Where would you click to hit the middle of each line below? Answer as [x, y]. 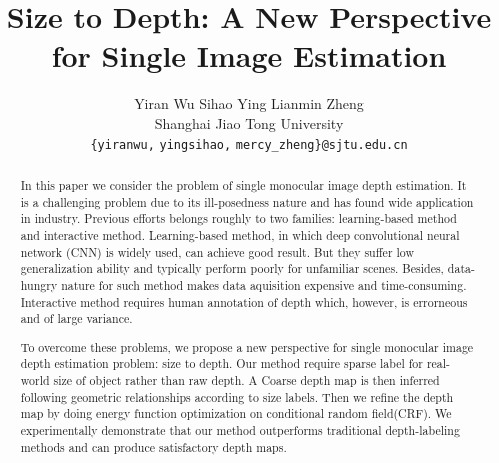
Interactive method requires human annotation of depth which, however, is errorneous [244, 301]
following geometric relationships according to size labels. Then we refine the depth [237, 396]
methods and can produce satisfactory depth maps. [153, 446]
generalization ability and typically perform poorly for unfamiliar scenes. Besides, [232, 268]
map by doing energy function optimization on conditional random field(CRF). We [236, 413]
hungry [39, 284]
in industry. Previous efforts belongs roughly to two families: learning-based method [238, 218]
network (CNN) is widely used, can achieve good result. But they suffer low [217, 251]
